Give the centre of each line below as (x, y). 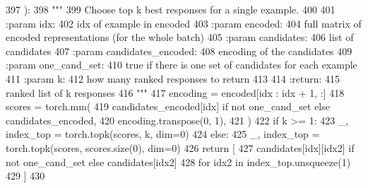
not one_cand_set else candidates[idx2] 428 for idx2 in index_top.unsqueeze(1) (178, 161)
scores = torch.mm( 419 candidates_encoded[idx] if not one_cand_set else (168, 106)
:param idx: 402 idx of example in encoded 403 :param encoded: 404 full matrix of (184, 23)
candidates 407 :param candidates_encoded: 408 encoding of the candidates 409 (179, 51)
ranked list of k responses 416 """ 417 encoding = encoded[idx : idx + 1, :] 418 (175, 92)
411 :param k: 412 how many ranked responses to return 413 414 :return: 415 (173, 78)
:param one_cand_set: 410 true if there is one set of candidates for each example (182, 65)
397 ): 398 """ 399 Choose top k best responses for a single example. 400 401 (171, 9)
